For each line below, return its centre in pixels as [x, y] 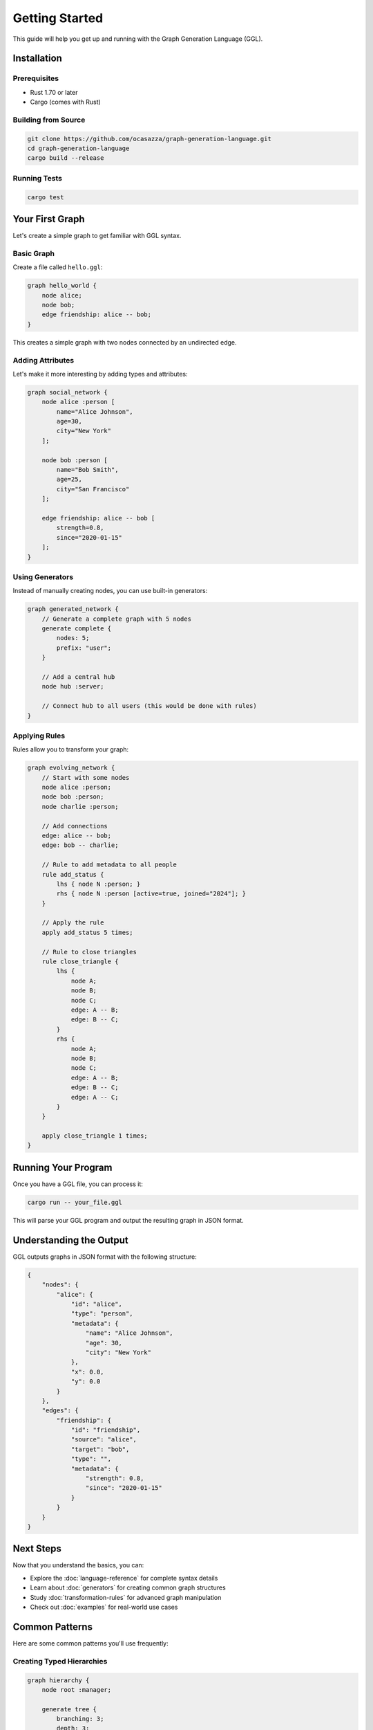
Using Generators [43, 576]
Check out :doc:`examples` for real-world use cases [104, 1607]
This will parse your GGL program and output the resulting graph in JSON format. [128, 1220]
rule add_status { [73, 874]
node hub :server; [73, 686]
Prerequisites [36, 78]
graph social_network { [68, 392]
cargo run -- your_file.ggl [75, 1202]
